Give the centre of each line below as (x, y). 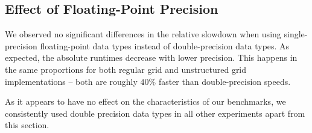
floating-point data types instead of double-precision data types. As (165, 45)
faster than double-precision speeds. (224, 81)
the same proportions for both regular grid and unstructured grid (126, 69)
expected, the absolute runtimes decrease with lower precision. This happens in (151, 57)
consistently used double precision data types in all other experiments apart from (155, 113)
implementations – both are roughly (71, 81)
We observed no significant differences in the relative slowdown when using (143, 34)
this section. (27, 125)
